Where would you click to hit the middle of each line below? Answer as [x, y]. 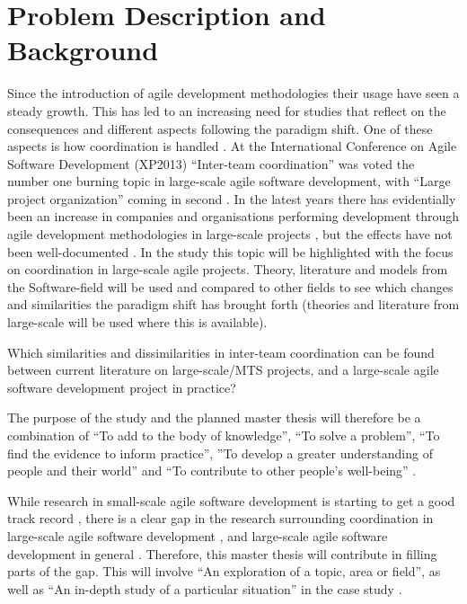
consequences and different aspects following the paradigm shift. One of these [220, 128]
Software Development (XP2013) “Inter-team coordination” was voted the [211, 163]
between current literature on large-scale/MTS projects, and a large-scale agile [223, 370]
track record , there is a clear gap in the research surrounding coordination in [220, 518]
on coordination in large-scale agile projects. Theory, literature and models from [228, 269]
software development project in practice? [122, 387]
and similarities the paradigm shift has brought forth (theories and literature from [233, 304]
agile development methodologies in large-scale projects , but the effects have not [230, 234]
